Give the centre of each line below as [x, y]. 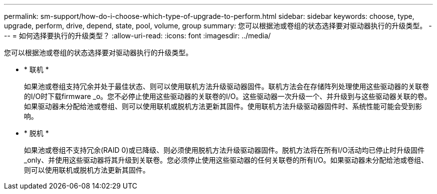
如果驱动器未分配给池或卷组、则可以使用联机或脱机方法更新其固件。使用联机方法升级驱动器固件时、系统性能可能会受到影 [223, 106]
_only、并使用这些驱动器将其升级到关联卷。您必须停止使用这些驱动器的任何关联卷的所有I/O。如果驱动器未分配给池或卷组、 [226, 160]
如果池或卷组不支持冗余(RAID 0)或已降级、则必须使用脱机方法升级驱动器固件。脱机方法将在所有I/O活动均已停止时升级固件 [224, 150]
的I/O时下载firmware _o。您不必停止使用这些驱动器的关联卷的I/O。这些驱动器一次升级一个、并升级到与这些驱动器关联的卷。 [228, 96]
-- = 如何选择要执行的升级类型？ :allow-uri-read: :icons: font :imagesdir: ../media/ [137, 36]
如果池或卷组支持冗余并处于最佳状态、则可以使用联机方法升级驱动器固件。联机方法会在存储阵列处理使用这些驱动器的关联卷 [226, 86]
